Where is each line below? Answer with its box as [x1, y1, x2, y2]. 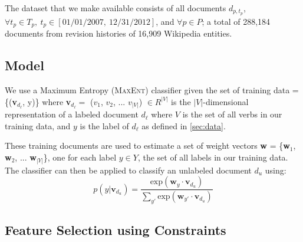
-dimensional [203, 95, 249, 107]
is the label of [80, 119, 129, 132]
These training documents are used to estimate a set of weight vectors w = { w [5, 139, 290, 152]
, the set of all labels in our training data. [137, 151, 288, 163]
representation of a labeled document [5, 108, 139, 120]
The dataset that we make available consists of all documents [5, 2, 226, 14]
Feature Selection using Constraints [5, 221, 226, 239]
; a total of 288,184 [202, 15, 271, 27]
